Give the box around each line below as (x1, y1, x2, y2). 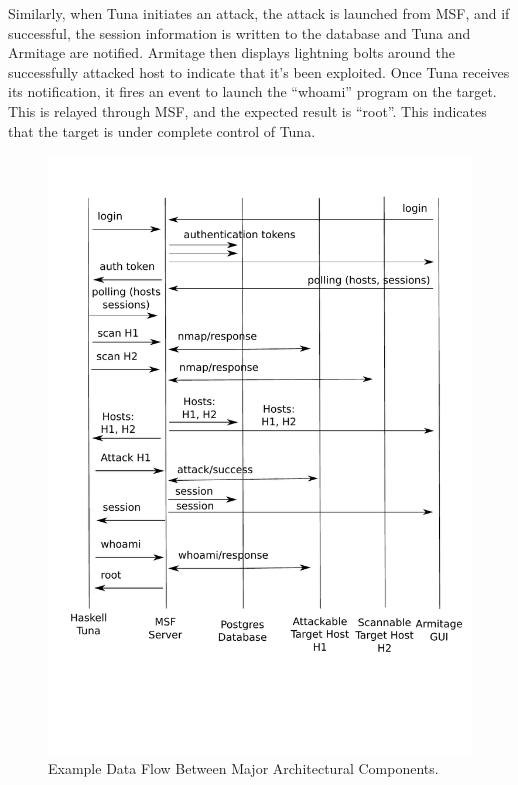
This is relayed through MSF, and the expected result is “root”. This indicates (8, 100, 487, 121)
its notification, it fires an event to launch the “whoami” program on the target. (8, 81, 497, 102)
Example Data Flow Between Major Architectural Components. (48, 758, 439, 779)
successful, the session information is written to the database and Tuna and (8, 22, 471, 43)
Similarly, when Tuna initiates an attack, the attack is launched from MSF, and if (8, 3, 510, 23)
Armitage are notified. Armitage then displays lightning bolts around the (8, 42, 455, 63)
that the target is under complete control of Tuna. (8, 120, 316, 141)
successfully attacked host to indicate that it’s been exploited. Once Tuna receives (8, 61, 510, 82)
